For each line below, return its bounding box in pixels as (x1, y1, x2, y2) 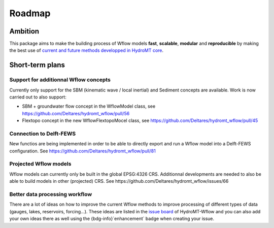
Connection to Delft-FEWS (9, 130, 76, 137)
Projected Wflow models (9, 160, 72, 168)
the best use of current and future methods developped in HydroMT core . (9, 47, 164, 53)
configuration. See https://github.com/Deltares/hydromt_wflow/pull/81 (9, 148, 156, 154)
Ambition (9, 27, 40, 36)
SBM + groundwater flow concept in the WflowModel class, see (22, 103, 156, 109)
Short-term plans (9, 61, 65, 70)
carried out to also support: (9, 94, 67, 100)
